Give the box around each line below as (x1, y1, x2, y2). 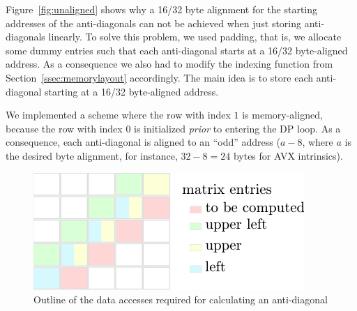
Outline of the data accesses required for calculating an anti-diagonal (33, 292, 328, 307)
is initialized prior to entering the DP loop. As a (134, 121, 341, 135)
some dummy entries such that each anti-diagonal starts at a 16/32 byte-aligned (6, 43, 348, 57)
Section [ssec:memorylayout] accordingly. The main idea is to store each (6, 70, 314, 84)
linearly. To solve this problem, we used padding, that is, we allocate (48, 29, 342, 44)
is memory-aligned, (242, 107, 323, 122)
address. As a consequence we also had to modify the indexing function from (6, 56, 333, 71)
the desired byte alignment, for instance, (6, 148, 178, 162)
